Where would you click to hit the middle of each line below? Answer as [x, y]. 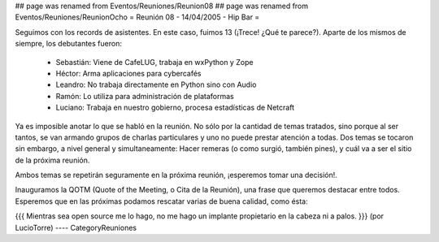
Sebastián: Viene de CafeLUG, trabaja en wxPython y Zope [154, 62]
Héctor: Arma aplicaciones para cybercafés [129, 73]
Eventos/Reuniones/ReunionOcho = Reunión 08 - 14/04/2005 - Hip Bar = [137, 17]
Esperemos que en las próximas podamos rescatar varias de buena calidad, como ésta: [161, 201]
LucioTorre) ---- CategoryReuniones [76, 227]
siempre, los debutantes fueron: [68, 44]
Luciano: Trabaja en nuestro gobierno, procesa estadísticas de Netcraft [175, 108]
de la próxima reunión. [52, 160]
